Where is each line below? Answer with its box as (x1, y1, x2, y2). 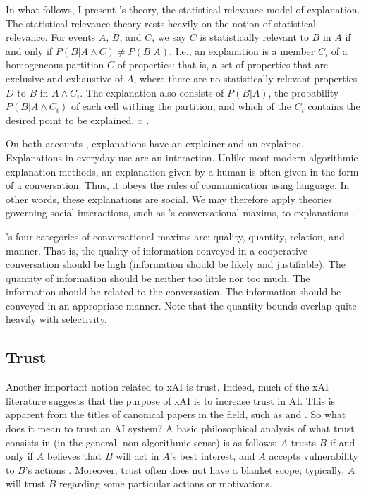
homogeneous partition (6, 57, 104, 72)
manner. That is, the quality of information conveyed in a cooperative (6, 243, 307, 257)
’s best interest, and (169, 448, 255, 463)
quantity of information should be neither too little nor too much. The (6, 270, 310, 285)
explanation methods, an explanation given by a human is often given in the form (6, 164, 359, 178)
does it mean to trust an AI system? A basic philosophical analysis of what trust (6, 421, 355, 436)
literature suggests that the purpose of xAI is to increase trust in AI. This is (6, 393, 336, 408)
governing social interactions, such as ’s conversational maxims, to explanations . (6, 205, 355, 220)
